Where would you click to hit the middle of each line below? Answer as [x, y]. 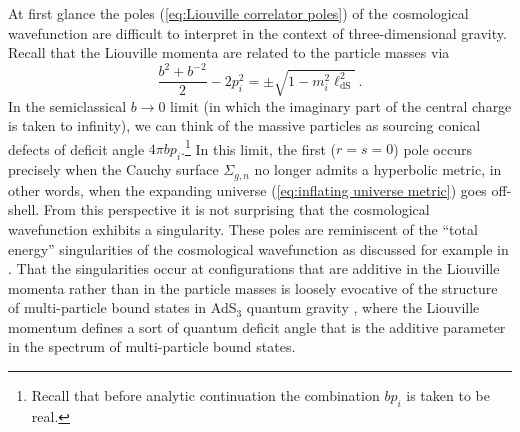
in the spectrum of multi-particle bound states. [152, 346]
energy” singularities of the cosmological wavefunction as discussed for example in [258, 248]
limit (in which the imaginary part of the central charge [341, 105]
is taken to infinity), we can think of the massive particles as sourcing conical [244, 125]
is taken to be [448, 395]
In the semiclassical [67, 105]
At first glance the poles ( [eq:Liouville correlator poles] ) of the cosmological [238, 13]
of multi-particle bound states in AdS [122, 307]
